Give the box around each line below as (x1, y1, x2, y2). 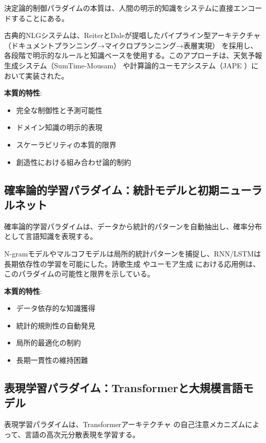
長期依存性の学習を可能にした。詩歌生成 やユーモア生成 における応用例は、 (4, 258, 260, 269)
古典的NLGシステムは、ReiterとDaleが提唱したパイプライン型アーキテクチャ (4, 30, 261, 41)
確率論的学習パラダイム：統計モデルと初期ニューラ (4, 181, 262, 197)
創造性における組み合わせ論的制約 (16, 156, 131, 167)
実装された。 (25, 70, 69, 81)
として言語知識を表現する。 (4, 231, 97, 242)
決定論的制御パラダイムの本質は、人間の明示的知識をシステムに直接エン (4, 3, 248, 13)
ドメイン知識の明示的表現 (16, 122, 103, 133)
